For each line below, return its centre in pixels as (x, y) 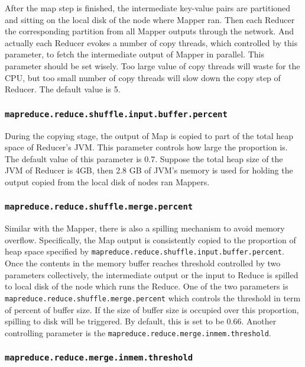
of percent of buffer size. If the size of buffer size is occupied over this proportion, (152, 309)
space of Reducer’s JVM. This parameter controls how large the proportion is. (146, 147)
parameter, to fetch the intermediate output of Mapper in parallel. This (134, 54)
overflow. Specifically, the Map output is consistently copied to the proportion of (150, 239)
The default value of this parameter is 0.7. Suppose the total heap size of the (144, 158)
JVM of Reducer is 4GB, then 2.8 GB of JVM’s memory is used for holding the (149, 170)
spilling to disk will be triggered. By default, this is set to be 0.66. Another (141, 321)
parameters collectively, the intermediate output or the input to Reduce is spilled (152, 274)
